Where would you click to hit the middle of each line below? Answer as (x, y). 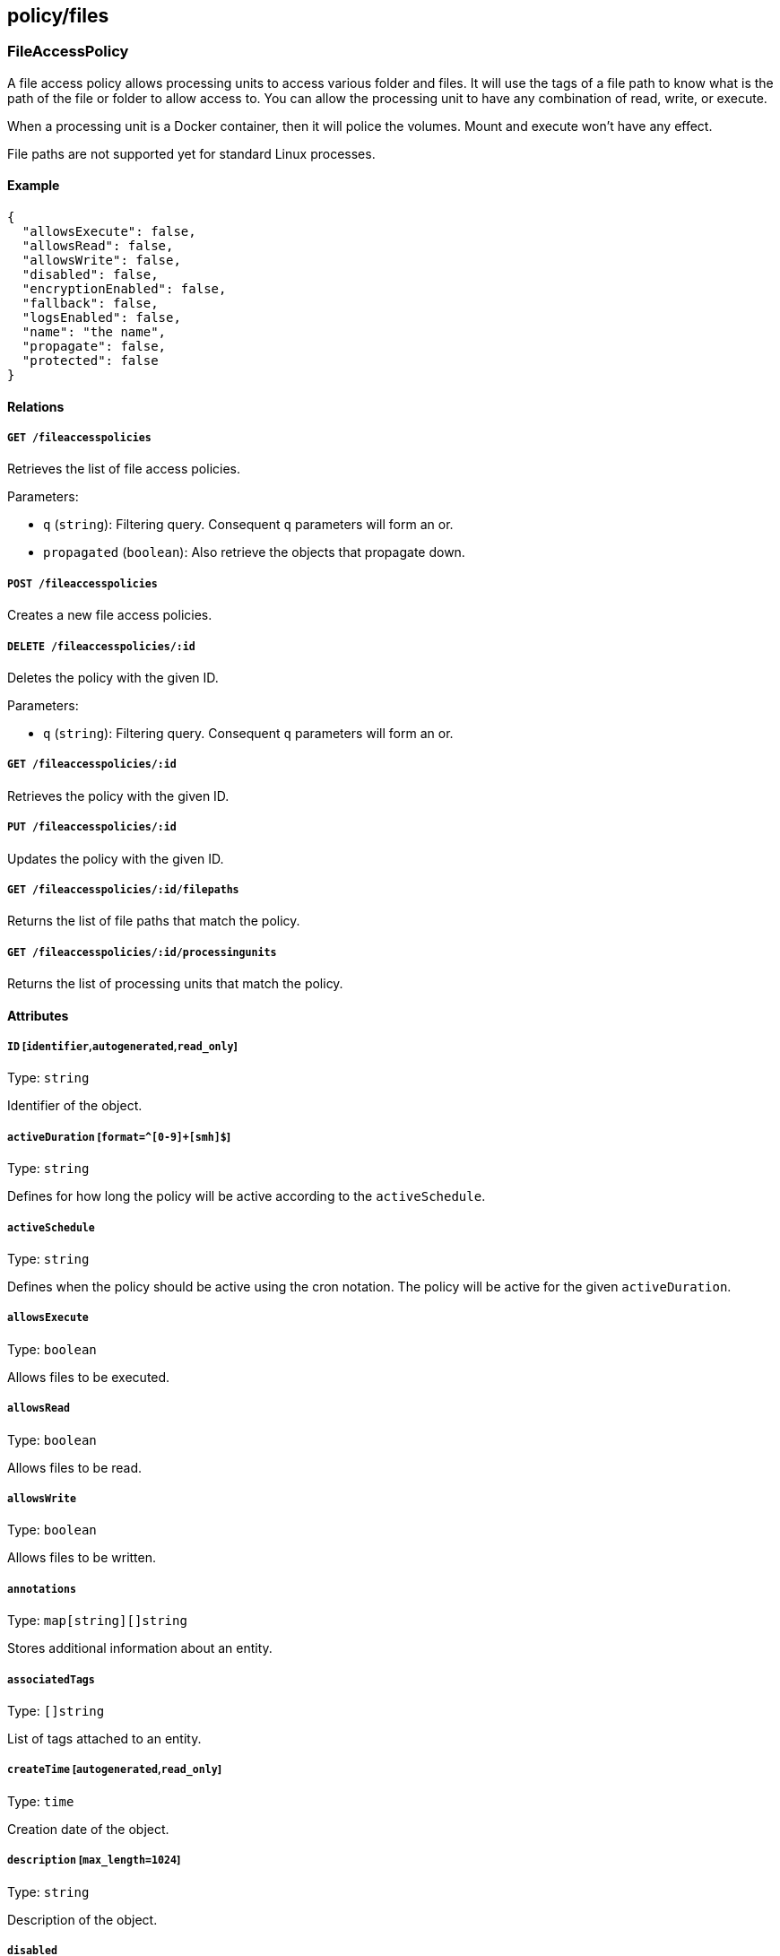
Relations (36, 406)
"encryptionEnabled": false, (124, 289)
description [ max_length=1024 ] (94, 1860)
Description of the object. (82, 1919)
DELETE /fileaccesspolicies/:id (101, 646)
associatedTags (51, 1679)
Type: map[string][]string (97, 1621)
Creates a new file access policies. (110, 615)
